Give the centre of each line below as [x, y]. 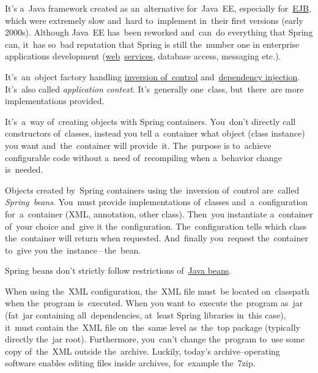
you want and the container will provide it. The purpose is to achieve [138, 145]
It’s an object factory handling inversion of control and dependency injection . [153, 76]
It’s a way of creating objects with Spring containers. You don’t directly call [150, 121]
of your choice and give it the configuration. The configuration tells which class [156, 226]
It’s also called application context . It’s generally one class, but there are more [154, 89]
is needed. [24, 169]
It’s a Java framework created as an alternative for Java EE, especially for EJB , [158, 8]
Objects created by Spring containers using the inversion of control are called [152, 190]
